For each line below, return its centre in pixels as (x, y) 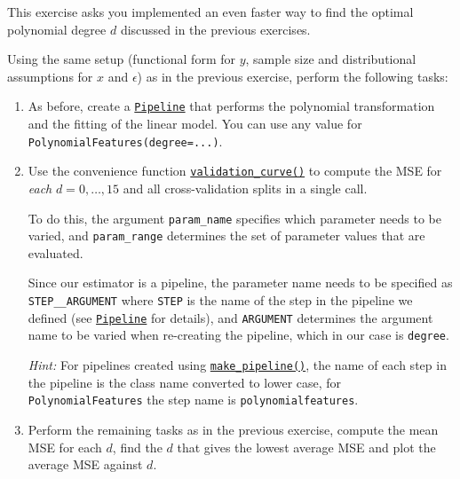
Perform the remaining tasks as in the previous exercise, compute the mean (233, 429)
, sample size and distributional (331, 59)
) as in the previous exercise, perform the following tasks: (293, 76)
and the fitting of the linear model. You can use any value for (195, 124)
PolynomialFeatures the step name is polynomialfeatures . (193, 400)
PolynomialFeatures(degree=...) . (125, 141)
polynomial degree (57, 29)
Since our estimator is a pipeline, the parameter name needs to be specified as (240, 283)
